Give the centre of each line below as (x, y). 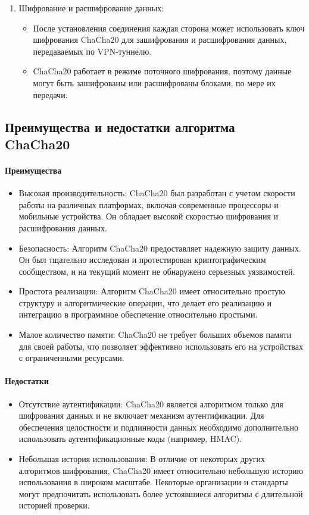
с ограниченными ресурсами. (71, 358)
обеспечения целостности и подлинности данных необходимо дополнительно (159, 427)
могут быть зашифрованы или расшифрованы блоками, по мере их (154, 82)
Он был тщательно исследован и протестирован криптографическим (142, 260)
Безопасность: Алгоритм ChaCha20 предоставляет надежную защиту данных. (160, 248)
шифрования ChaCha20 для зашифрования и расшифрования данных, (160, 40)
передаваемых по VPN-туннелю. (92, 51)
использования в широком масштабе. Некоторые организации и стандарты (153, 482)
